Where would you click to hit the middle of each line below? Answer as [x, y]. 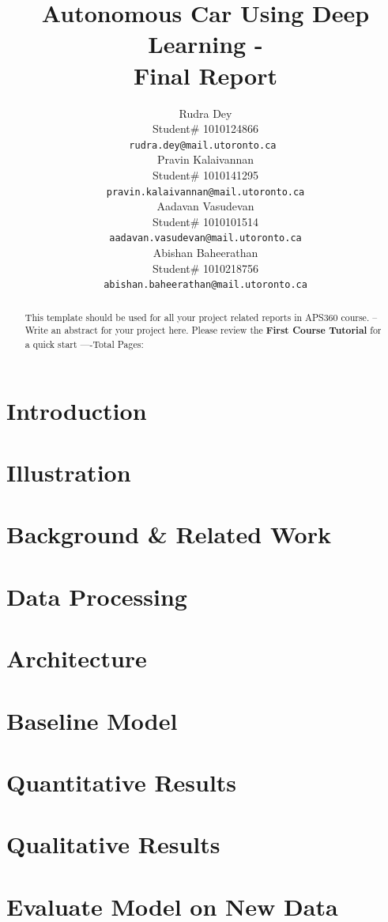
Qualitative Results [113, 844]
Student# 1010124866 [205, 128]
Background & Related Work [169, 534]
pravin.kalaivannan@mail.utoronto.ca [205, 192]
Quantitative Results [122, 782]
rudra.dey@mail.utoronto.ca [203, 145]
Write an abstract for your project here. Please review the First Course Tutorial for [203, 331]
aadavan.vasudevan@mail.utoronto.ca [205, 238]
